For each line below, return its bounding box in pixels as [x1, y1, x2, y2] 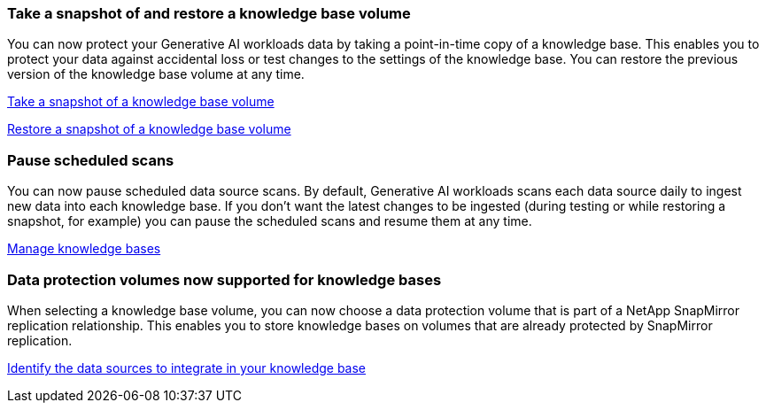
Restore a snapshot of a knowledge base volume [7, 121, 291, 137]
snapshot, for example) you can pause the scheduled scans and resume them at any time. [7, 213, 532, 229]
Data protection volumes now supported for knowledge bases [7, 270, 442, 289]
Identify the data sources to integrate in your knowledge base [7, 360, 367, 375]
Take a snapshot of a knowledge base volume [7, 94, 275, 110]
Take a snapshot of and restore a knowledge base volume [7, 4, 411, 22]
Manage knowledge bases [7, 241, 161, 257]
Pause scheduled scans [7, 151, 174, 169]
